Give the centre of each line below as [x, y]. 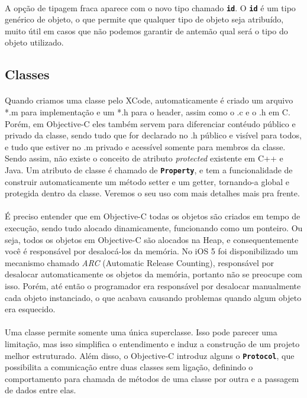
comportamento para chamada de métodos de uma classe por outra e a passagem [152, 378]
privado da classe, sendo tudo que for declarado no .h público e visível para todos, [153, 135]
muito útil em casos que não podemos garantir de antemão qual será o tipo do [146, 30]
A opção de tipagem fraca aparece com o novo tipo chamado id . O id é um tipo [150, 7]
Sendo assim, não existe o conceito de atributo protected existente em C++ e [144, 158]
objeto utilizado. [34, 42]
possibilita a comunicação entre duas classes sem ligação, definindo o [129, 367]
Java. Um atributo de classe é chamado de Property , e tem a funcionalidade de [149, 169]
